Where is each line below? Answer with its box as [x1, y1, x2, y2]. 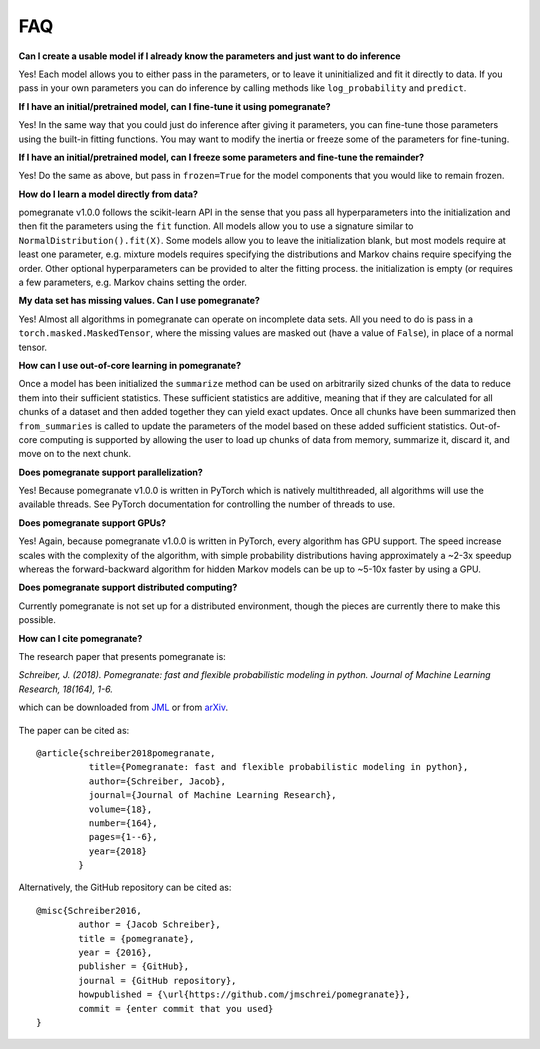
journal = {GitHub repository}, [78, 975, 237, 986]
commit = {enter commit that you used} [78, 1003, 274, 1014]
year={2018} [88, 845, 148, 857]
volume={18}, [88, 803, 153, 815]
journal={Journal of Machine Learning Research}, [88, 790, 337, 801]
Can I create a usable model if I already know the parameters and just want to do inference [18, 50, 401, 62]
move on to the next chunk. [18, 448, 132, 460]
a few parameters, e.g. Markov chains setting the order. [18, 276, 247, 289]
